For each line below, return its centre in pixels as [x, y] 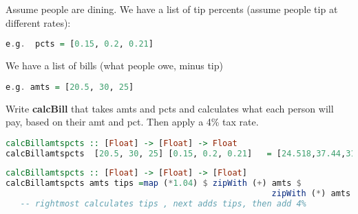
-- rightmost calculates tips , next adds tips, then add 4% [163, 204]
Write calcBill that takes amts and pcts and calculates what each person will [170, 108]
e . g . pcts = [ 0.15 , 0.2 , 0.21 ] [80, 44]
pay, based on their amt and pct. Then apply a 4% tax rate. [132, 122]
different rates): [38, 22]
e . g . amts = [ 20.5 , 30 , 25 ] [70, 87]
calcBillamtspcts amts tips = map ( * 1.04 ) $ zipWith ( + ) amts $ [154, 183]
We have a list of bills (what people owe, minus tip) [114, 66]
